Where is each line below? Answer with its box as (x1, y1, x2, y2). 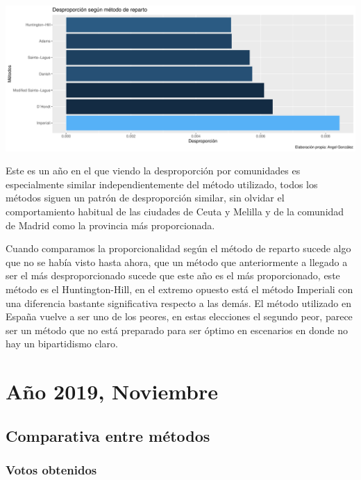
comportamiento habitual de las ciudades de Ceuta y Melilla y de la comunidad (6, 204, 344, 219)
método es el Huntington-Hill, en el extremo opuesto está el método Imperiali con (6, 282, 353, 297)
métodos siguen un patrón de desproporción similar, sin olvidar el (6, 190, 285, 205)
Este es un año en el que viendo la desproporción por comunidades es (6, 163, 301, 178)
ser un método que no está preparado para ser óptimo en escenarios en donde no (6, 322, 348, 337)
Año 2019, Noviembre (6, 377, 219, 406)
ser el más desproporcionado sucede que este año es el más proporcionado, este (6, 268, 340, 283)
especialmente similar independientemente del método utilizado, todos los (6, 176, 318, 191)
